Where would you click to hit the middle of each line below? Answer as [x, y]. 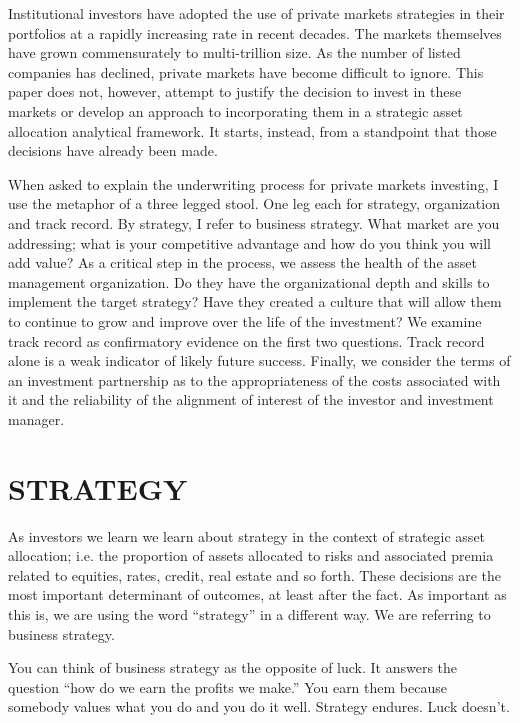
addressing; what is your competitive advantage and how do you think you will [249, 242]
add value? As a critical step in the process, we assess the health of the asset [242, 262]
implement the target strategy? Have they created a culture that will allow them [255, 301]
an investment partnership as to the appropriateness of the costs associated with [254, 379]
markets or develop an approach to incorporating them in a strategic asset [235, 110]
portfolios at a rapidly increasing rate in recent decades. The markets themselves [255, 32]
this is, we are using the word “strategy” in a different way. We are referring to [249, 613]
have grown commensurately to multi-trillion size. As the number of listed [234, 52]
